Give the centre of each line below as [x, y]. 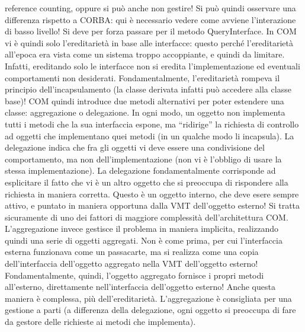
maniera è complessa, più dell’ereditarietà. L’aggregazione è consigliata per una [148, 298]
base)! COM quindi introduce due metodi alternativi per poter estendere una [145, 100]
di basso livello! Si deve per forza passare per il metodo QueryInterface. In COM [151, 31]
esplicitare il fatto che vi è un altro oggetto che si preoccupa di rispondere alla [147, 182]
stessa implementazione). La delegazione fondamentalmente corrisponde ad [140, 170]
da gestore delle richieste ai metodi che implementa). [100, 322]
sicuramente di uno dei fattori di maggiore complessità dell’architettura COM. [147, 217]
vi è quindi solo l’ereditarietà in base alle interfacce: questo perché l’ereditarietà [149, 42]
